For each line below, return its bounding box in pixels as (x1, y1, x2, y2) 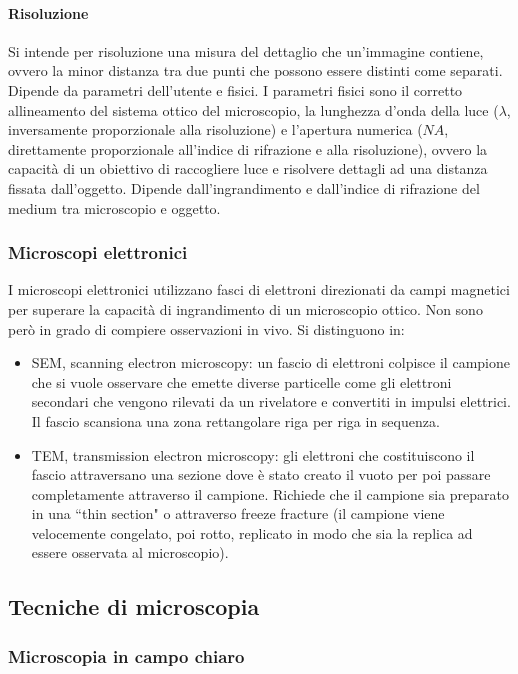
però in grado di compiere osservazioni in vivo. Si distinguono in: (8, 318, 405, 339)
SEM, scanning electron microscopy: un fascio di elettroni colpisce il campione (31, 352, 510, 373)
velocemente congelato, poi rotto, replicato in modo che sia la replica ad (31, 522, 473, 543)
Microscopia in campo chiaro (8, 643, 245, 668)
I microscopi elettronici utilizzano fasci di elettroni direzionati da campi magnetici (8, 279, 510, 300)
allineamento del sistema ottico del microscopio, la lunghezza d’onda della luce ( (8, 99, 499, 120)
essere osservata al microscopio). (31, 542, 229, 563)
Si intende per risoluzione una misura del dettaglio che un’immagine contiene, (8, 40, 484, 61)
